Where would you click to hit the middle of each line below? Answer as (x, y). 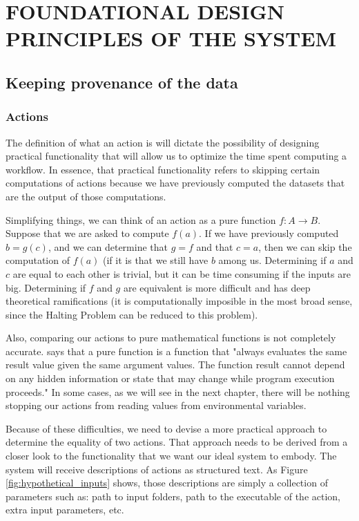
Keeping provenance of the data (122, 82)
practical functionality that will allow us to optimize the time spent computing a (176, 156)
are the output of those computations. (86, 196)
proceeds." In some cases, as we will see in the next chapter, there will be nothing (178, 391)
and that (215, 246)
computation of (38, 260)
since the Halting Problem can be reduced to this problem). (132, 314)
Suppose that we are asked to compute (87, 233)
